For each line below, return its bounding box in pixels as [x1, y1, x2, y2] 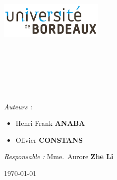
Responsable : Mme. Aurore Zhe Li [4, 151, 114, 162]
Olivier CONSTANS [15, 134, 83, 145]
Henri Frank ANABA [15, 118, 85, 128]
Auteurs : [4, 101, 32, 111]
